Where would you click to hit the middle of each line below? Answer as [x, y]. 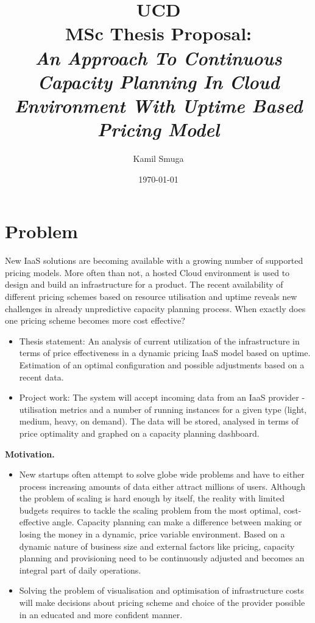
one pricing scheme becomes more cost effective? [95, 320]
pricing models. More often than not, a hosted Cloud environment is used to [147, 272]
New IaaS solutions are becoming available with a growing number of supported [154, 260]
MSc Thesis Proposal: [158, 33]
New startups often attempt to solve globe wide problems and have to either [162, 474]
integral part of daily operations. [80, 570]
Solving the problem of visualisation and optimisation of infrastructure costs [161, 590]
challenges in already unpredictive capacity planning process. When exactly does [155, 308]
